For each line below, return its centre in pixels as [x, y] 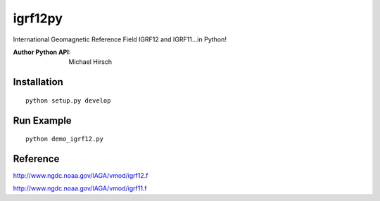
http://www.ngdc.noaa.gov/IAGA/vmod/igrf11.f [80, 188]
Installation [38, 82]
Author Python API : [42, 52]
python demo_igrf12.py [65, 139]
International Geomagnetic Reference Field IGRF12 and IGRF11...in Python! [120, 39]
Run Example [42, 121]
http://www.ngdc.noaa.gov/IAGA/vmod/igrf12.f [81, 176]
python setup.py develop [68, 100]
